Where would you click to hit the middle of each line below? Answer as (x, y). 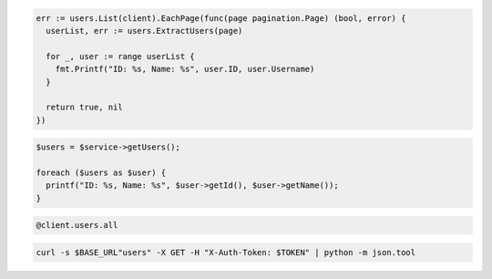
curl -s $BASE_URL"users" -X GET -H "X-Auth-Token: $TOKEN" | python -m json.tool (226, 253)
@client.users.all (77, 225)
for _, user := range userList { (120, 56)
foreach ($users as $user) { (101, 173)
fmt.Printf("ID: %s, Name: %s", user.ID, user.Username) (185, 69)
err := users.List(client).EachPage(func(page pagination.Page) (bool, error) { (221, 18)
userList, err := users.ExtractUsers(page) (144, 31)
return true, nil (84, 108)
